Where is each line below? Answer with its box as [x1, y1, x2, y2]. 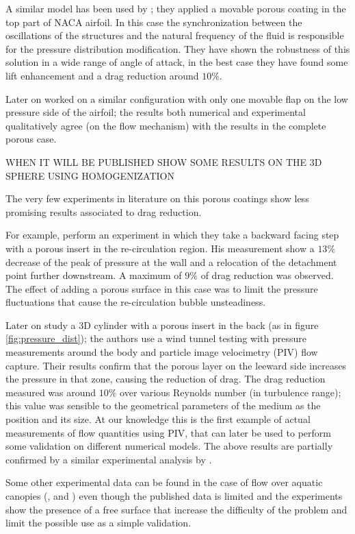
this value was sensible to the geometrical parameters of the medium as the [5, 398, 321, 413]
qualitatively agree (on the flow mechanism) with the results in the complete [5, 118, 326, 132]
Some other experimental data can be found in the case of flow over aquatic [5, 475, 323, 489]
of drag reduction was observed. [200, 268, 334, 282]
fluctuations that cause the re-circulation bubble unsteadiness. [5, 295, 266, 309]
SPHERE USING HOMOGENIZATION [5, 168, 174, 182]
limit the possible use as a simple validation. [5, 515, 192, 530]
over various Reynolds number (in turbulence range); [120, 385, 341, 399]
